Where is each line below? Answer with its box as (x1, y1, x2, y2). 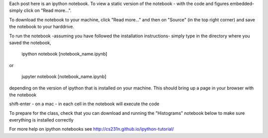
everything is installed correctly (9, 117, 74, 123)
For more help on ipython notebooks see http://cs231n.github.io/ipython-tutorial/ (9, 126, 174, 132)
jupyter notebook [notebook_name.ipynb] (21, 73, 107, 79)
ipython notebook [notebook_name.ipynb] (21, 51, 108, 57)
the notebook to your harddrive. (9, 24, 74, 30)
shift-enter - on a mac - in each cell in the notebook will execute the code (9, 101, 160, 107)
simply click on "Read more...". (9, 7, 72, 13)
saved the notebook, (9, 40, 52, 46)
